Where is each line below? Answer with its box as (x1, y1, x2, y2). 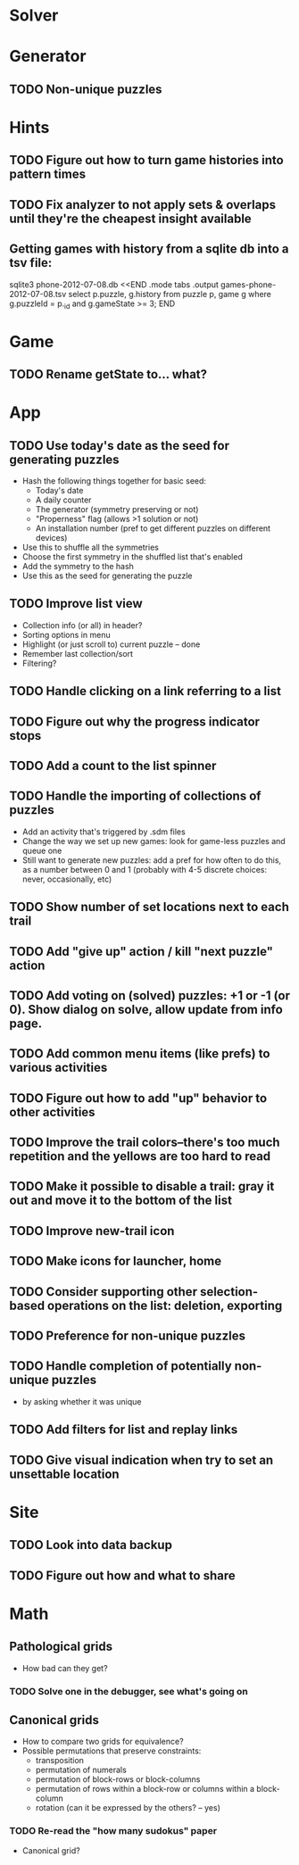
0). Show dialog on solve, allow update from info (9, 1001, 283, 1017)
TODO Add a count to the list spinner (9, 758, 217, 773)
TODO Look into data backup (9, 1538, 172, 1553)
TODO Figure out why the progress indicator (9, 714, 261, 729)
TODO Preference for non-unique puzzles (9, 1329, 246, 1344)
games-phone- (220, 278, 277, 290)
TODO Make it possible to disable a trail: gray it (9, 1179, 275, 1194)
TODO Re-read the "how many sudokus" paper (9, 1825, 217, 1837)
